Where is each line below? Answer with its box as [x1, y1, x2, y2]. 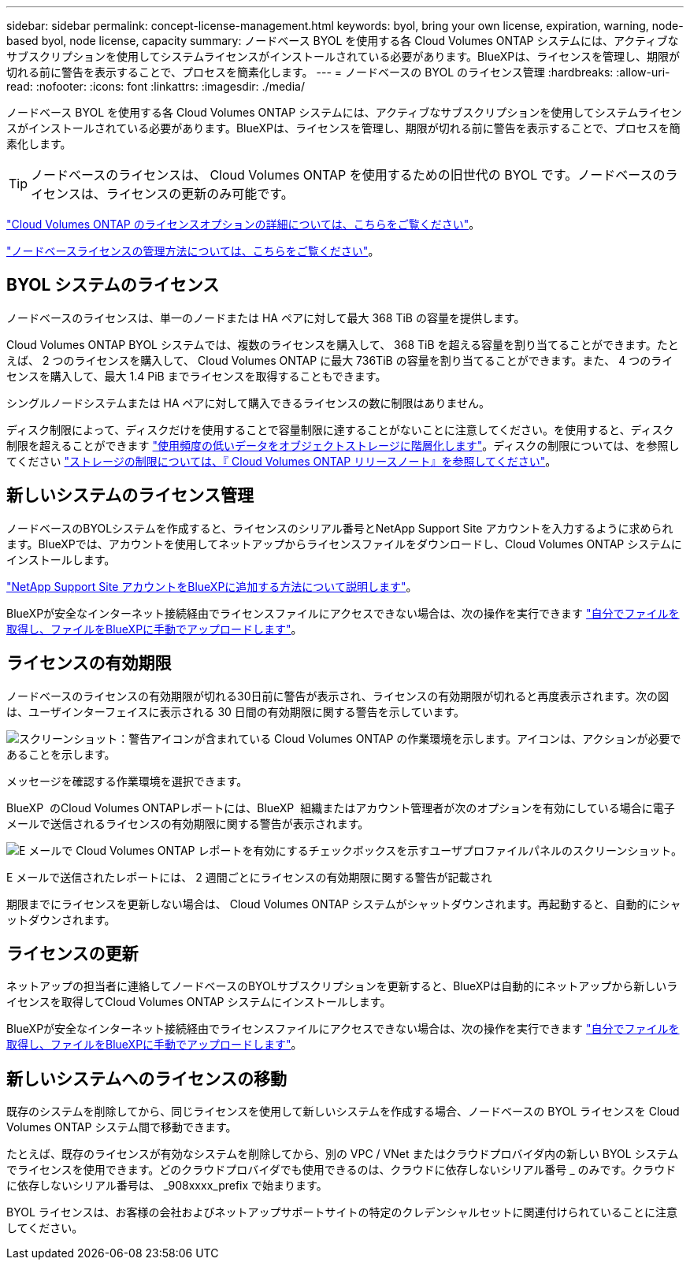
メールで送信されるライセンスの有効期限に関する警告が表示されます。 [6, 816, 369, 830]
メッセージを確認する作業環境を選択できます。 [6, 774, 248, 788]
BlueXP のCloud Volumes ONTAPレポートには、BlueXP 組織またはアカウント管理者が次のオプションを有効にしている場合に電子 [6, 800, 675, 815]
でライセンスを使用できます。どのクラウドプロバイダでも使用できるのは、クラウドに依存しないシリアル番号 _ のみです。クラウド [6, 1163, 677, 1177]
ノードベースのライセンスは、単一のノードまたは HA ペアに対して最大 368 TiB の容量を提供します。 [6, 310, 525, 325]
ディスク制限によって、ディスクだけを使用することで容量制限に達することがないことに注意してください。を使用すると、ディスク [6, 422, 674, 436]
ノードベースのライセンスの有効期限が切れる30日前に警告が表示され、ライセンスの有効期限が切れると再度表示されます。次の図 [6, 689, 669, 703]
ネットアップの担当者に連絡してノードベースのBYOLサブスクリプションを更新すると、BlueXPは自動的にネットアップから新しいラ [6, 979, 678, 993]
